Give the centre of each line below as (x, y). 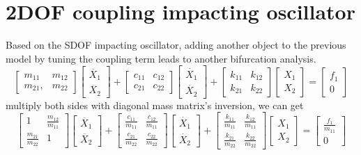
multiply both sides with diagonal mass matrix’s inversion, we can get (155, 105)
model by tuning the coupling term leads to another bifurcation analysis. (161, 58)
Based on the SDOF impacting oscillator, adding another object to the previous (176, 45)
